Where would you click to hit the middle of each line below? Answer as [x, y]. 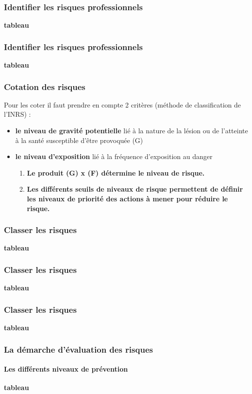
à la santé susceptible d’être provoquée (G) [79, 140]
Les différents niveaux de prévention [66, 369]
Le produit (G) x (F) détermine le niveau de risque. [116, 172]
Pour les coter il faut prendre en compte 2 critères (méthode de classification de [122, 104]
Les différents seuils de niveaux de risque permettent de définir [135, 189]
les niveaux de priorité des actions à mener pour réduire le [127, 198]
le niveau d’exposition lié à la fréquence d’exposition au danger [114, 156]
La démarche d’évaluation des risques [78, 349]
